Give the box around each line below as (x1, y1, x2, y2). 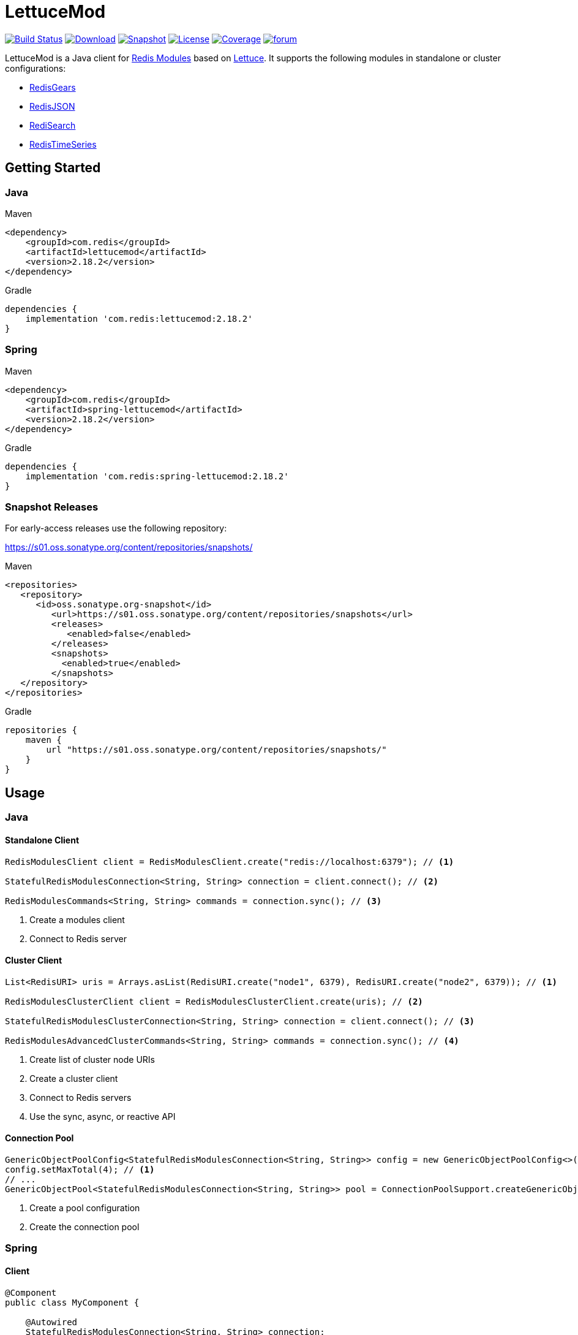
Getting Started (5, 160, 101, 176)
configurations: (5, 63, 66, 74)
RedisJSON (29, 101, 75, 112)
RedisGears (29, 82, 76, 93)
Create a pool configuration (29, 1202, 140, 1213)
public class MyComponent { (5, 1297, 140, 1307)
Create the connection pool (29, 1221, 140, 1232)
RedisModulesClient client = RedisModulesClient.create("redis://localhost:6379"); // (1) (5, 856, 454, 867)
